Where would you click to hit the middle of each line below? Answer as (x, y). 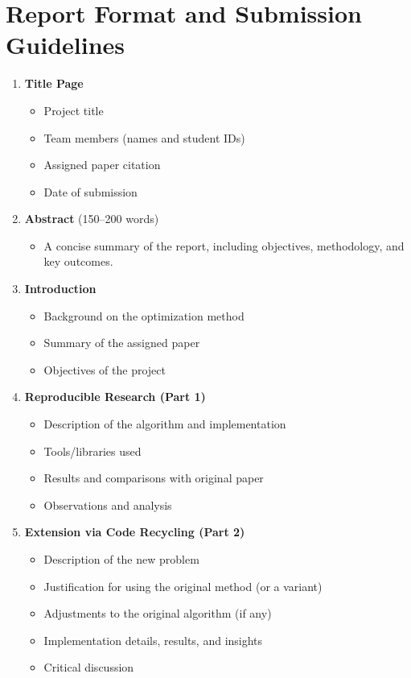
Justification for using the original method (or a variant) (183, 586)
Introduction (60, 289)
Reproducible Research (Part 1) (115, 397)
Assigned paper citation (102, 165)
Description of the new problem (121, 559)
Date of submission (90, 191)
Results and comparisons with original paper (154, 478)
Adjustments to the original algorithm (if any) (158, 613)
